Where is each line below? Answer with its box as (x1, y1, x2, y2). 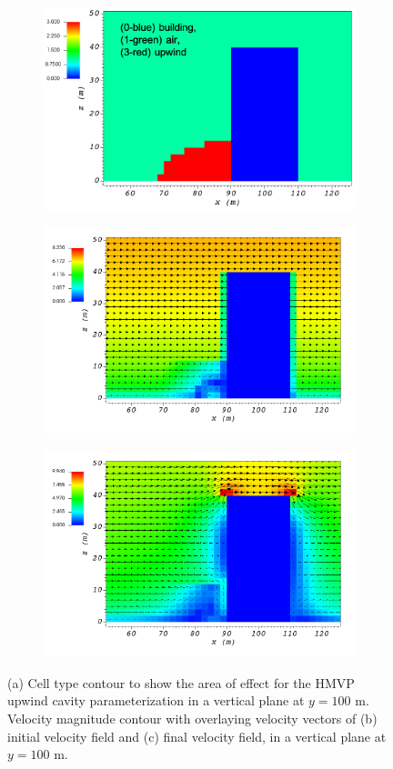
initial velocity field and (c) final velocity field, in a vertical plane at (7, 726, 387, 745)
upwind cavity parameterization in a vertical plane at (7, 691, 305, 710)
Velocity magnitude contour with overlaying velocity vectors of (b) (7, 709, 378, 727)
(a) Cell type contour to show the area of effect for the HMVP (7, 673, 355, 692)
